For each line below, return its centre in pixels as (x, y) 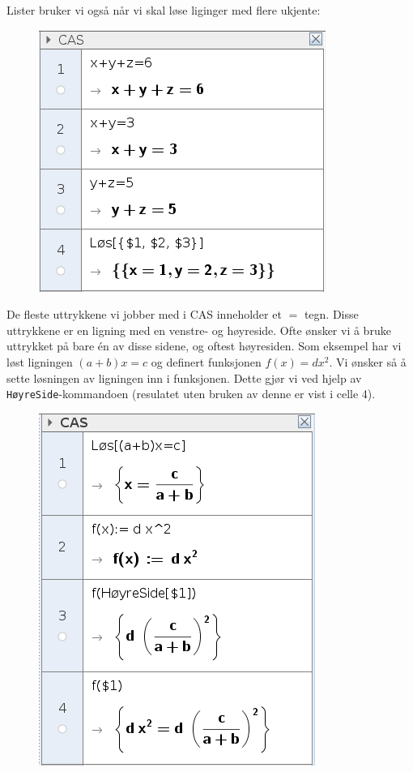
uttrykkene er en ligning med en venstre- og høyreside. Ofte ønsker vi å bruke (199, 330)
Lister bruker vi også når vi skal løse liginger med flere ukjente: (164, 10)
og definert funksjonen (206, 361)
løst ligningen (40, 361)
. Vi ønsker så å (368, 361)
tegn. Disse (331, 314)
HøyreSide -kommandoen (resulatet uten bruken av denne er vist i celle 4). (191, 394)
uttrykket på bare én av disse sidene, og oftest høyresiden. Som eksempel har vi (204, 346)
